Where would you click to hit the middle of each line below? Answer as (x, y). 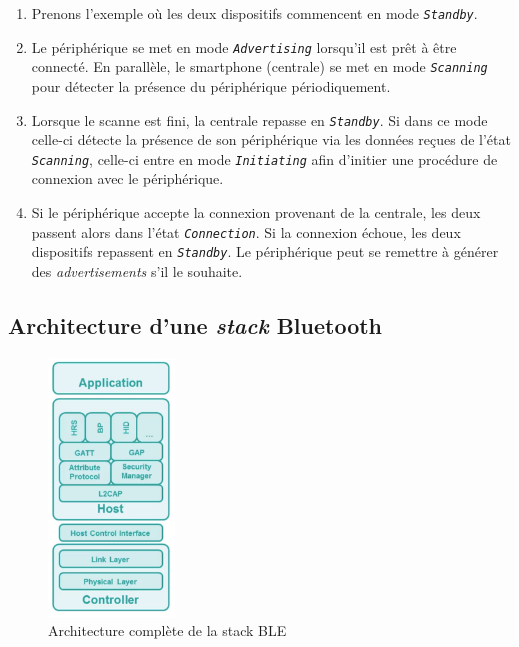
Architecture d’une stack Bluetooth (195, 324)
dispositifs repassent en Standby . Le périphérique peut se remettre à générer (265, 251)
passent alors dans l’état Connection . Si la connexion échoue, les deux (246, 231)
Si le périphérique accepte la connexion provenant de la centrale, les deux (256, 212)
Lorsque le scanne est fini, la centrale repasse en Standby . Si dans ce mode (259, 119)
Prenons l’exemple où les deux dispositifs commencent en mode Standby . (254, 13)
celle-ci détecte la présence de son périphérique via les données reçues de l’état (271, 139)
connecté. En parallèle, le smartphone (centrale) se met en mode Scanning (259, 66)
